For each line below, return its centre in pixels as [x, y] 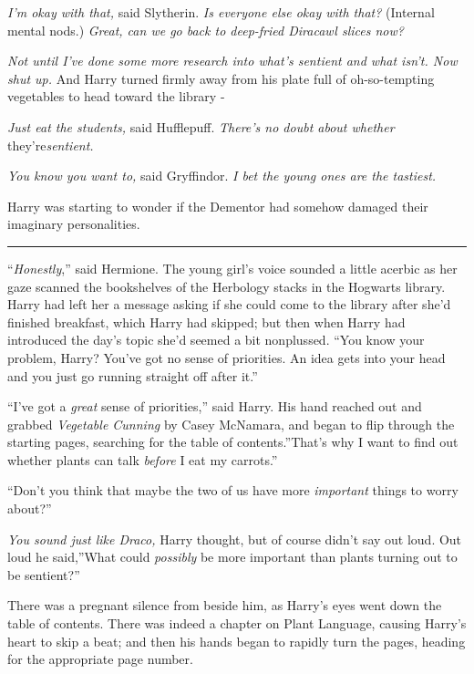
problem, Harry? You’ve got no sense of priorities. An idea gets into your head [227, 357]
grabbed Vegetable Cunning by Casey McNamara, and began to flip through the [231, 424]
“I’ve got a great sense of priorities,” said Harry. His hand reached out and [215, 406]
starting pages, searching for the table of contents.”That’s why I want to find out [233, 442]
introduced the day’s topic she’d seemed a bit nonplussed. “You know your [216, 340]
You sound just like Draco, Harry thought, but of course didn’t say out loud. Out [235, 539]
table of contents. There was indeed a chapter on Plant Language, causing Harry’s [237, 623]
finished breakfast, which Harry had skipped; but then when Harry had [206, 321]
